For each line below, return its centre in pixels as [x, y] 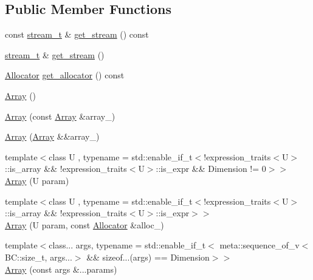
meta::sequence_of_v [260, 245]
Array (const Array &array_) [60, 116]
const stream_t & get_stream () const [77, 34]
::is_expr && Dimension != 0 [211, 169]
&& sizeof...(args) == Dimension [148, 257]
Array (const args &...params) [61, 269]
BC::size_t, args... [39, 257]
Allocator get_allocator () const [65, 75]
